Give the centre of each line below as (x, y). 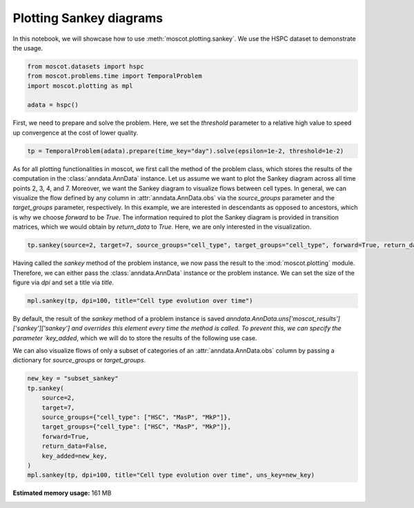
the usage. (28, 48)
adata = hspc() (53, 105)
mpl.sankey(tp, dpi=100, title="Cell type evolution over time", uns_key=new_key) (171, 475)
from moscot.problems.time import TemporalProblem (115, 76)
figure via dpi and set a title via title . (63, 282)
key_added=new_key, (75, 456)
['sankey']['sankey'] (41, 329)
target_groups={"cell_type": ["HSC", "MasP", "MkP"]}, (136, 427)
